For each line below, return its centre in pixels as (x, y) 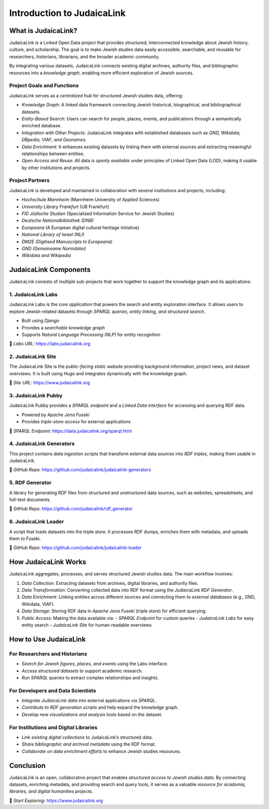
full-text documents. (30, 500)
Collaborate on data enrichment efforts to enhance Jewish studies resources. (101, 751)
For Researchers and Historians (48, 654)
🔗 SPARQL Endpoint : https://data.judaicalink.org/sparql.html (70, 431)
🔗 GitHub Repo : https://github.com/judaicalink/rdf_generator (71, 509)
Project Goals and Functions (44, 86)
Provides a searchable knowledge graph (63, 327)
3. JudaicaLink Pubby (36, 396)
